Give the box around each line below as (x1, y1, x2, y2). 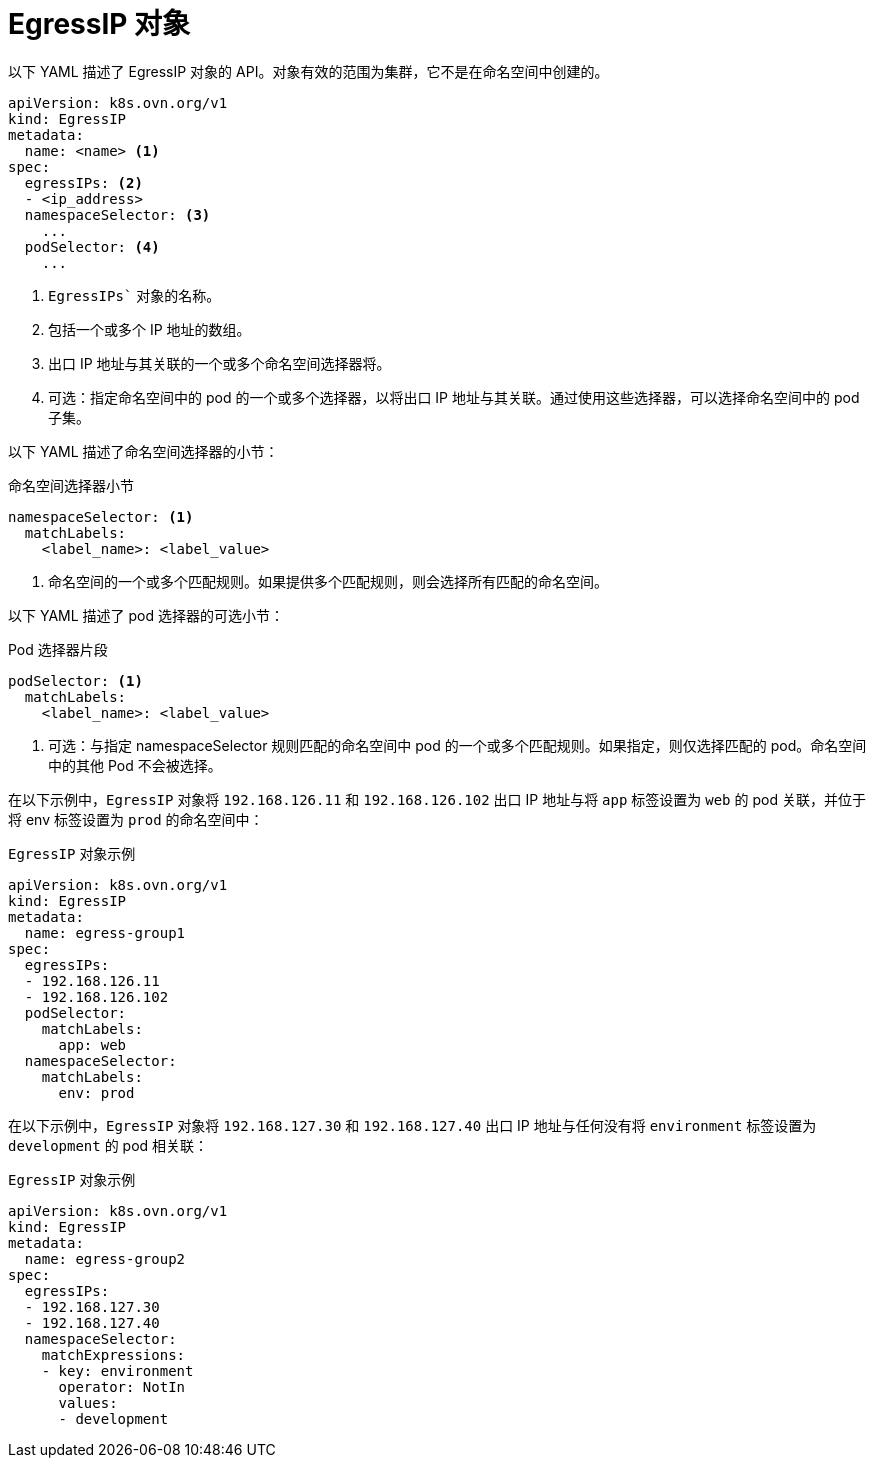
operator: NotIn (58, 1378, 186, 1395)
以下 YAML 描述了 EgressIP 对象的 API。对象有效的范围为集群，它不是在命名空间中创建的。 (8, 62, 609, 80)
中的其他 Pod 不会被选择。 (48, 756, 222, 774)
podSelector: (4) (24, 238, 160, 255)
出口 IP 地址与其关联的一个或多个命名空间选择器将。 (48, 354, 391, 372)
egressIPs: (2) (24, 174, 143, 191)
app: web (58, 1036, 127, 1053)
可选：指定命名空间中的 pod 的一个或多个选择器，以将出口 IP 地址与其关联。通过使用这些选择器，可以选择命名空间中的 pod (48, 388, 860, 406)
